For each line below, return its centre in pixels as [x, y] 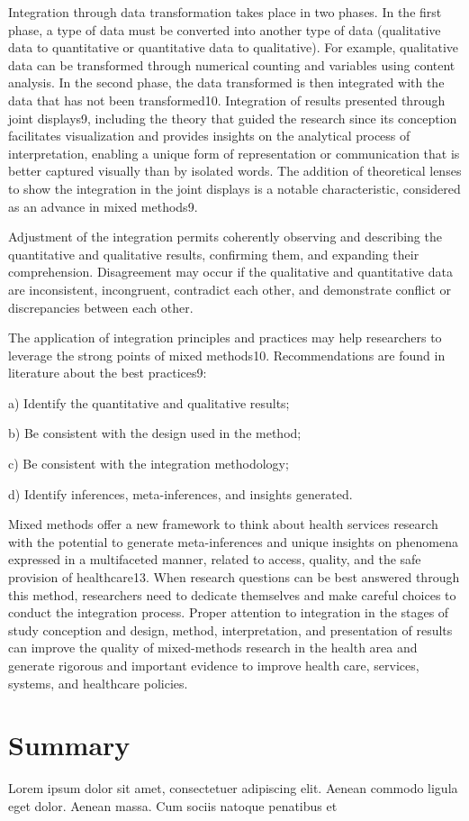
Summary [69, 745]
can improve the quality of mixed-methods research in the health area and [213, 648]
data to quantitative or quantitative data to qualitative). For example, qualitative [234, 47]
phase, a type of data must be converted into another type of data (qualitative [225, 29]
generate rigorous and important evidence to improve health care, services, [214, 665]
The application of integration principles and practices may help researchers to [225, 338]
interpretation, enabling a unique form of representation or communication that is [234, 153]
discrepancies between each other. [101, 307]
